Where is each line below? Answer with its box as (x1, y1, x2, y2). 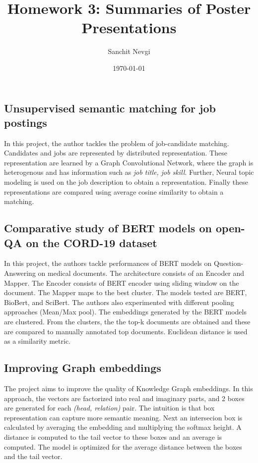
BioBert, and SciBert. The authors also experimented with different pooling (4, 297, 234, 307)
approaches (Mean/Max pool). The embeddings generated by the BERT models (4, 307, 247, 317)
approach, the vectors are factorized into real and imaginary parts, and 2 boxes (4, 393, 245, 403)
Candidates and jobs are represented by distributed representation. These (4, 148, 227, 158)
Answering (4, 268, 36, 278)
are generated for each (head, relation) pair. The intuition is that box (4, 403, 215, 413)
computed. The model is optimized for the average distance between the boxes (4, 441, 242, 452)
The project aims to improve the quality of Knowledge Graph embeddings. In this (4, 383, 253, 393)
